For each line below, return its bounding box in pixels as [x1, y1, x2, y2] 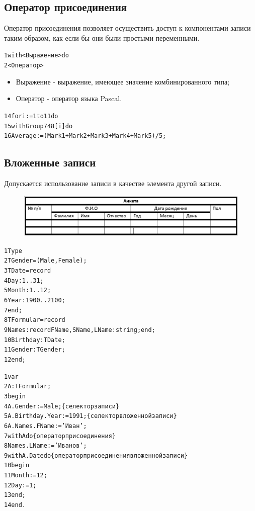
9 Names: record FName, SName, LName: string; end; [4, 326, 155, 333]
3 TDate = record [4, 267, 51, 275]
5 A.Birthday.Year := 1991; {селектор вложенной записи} [4, 412, 177, 420]
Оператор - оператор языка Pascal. [16, 93, 122, 104]
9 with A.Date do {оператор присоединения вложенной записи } [4, 452, 188, 459]
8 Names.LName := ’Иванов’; [4, 442, 87, 450]
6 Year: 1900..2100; [4, 296, 65, 304]
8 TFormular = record [4, 316, 65, 324]
